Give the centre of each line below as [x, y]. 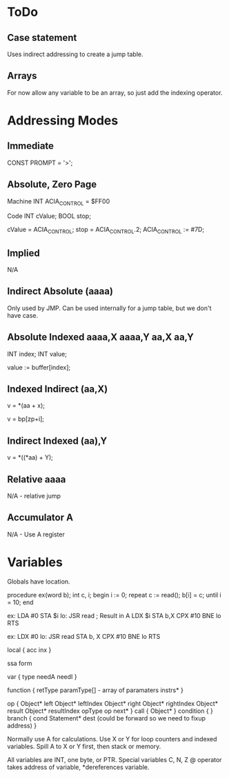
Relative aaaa [37, 479]
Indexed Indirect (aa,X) [58, 389]
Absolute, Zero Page [52, 184]
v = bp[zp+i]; [26, 419]
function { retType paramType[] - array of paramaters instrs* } [96, 690]
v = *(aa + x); [26, 406]
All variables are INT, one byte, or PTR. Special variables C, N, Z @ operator [114, 759]
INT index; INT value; [37, 354]
